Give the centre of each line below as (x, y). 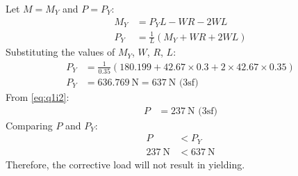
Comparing (29, 125)
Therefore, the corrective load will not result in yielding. (125, 164)
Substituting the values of (60, 52)
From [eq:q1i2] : (38, 96)
